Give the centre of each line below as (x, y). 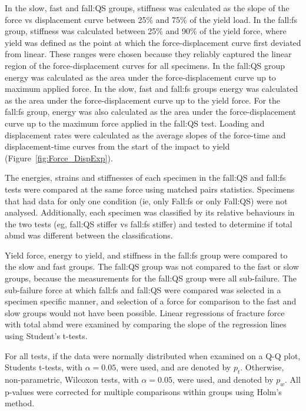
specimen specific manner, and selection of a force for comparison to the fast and (151, 301)
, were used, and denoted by (223, 379)
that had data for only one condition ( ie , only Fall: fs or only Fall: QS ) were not (146, 200)
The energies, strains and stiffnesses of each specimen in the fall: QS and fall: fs (145, 178)
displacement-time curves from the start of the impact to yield (117, 146)
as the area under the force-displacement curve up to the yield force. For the (143, 100)
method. (20, 403)
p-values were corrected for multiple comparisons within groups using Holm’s (143, 391)
